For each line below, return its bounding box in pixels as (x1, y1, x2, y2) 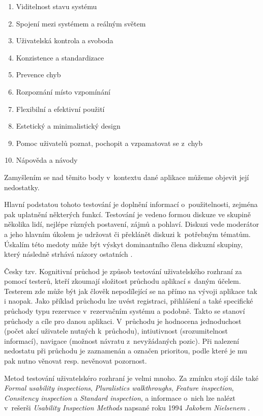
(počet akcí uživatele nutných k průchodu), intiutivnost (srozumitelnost (4, 325, 228, 336)
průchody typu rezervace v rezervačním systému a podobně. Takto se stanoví (4, 306, 245, 316)
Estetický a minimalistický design (16, 121, 121, 131)
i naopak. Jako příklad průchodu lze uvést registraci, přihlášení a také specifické (4, 295, 253, 306)
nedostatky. (4, 182, 40, 192)
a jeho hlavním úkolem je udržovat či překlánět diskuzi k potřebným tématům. (4, 228, 251, 239)
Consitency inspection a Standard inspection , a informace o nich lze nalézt (4, 392, 236, 403)
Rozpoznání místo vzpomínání (16, 86, 110, 97)
